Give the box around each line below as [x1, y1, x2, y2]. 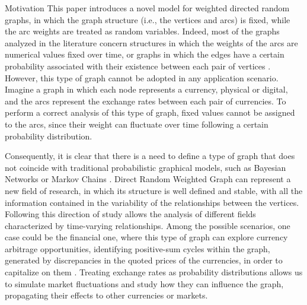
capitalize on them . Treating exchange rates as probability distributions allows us [5, 266, 303, 278]
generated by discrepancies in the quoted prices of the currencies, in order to [5, 254, 283, 266]
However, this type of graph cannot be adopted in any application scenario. [5, 71, 279, 84]
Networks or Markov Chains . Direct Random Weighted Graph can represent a [5, 173, 291, 185]
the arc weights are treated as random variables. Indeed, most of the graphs [5, 25, 280, 37]
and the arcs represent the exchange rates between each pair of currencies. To [5, 94, 286, 107]
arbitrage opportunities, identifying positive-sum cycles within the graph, [5, 242, 270, 255]
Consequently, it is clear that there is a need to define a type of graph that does [5, 150, 295, 162]
